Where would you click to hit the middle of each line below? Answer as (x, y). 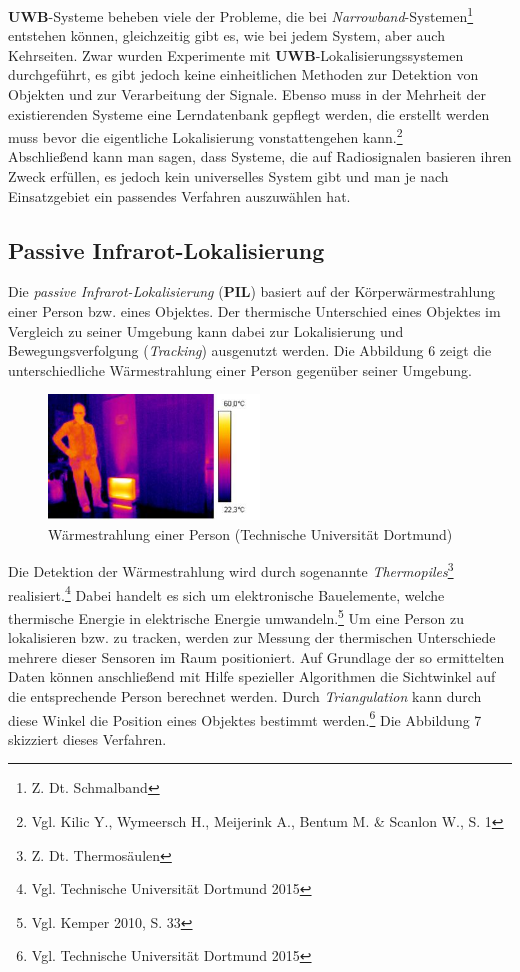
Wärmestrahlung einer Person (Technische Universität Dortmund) (250, 533)
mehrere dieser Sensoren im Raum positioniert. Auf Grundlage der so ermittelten (256, 656)
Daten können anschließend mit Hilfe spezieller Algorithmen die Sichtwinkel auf (252, 676)
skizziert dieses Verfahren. (87, 738)
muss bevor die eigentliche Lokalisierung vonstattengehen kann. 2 (205, 135)
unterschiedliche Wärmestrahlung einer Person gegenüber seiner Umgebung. (240, 369)
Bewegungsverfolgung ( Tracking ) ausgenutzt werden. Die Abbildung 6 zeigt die (250, 350)
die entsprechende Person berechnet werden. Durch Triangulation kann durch (245, 695)
